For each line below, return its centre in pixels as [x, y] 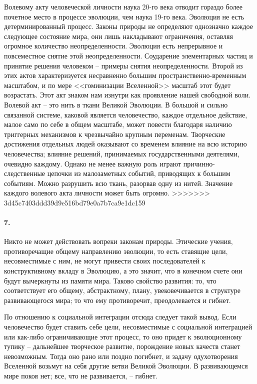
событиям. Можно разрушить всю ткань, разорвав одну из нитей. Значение [118, 183]
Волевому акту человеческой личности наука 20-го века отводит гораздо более [123, 6]
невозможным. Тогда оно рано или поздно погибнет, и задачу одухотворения [121, 356]
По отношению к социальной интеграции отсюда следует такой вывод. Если [120, 317]
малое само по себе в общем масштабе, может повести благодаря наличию [118, 124]
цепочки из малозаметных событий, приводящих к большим [139, 173]
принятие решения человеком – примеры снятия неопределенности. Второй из [123, 65]
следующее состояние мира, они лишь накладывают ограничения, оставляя [118, 36]
